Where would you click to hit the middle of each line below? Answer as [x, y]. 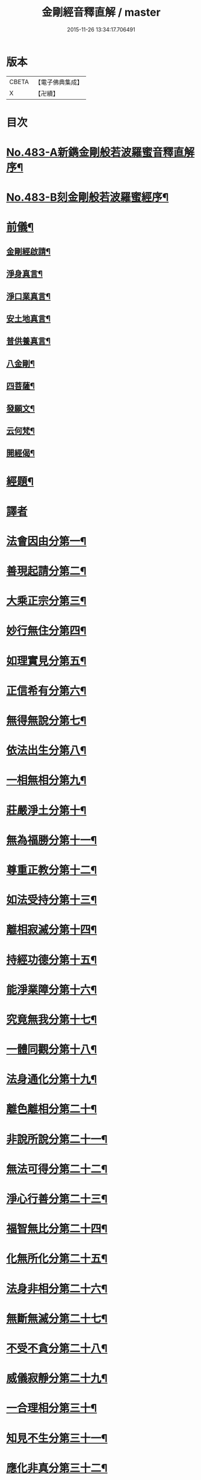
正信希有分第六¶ [46, 691]
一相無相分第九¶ [46, 780]
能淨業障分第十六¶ [52, 990]
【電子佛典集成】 [59, 82]
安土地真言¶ [29, 319]
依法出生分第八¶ [46, 751]
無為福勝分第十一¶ [52, 840]
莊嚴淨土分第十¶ [46, 810]
